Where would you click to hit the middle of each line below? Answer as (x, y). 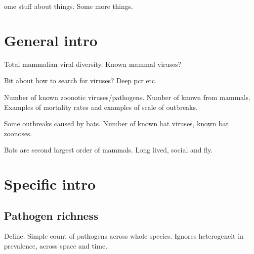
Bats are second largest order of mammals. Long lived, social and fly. (108, 150)
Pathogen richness (51, 215)
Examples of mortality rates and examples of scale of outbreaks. (101, 107)
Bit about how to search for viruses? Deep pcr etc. (81, 80)
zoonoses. (18, 133)
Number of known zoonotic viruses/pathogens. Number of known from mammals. (127, 97)
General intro (51, 40)
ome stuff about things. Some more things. (68, 6)
